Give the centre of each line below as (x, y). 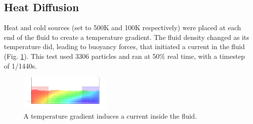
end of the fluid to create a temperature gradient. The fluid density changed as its (127, 37)
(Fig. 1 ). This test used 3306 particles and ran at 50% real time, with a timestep (125, 56)
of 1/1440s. (21, 65)
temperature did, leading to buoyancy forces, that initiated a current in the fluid (125, 46)
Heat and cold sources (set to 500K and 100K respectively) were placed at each (123, 27)
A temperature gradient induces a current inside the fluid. (110, 116)
